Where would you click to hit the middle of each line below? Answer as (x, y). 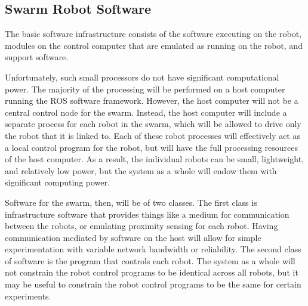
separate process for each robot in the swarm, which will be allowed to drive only (153, 124)
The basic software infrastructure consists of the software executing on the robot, (153, 34)
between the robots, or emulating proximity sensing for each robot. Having (141, 226)
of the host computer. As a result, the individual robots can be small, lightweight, (155, 159)
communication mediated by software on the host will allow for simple (133, 237)
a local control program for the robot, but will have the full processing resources (152, 147)
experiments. (28, 296)
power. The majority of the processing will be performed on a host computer (145, 89)
